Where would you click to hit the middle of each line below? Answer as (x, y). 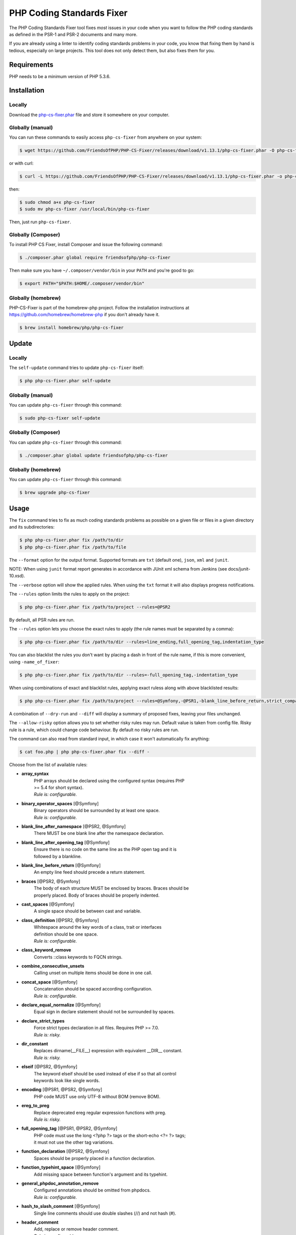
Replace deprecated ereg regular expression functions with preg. (100, 1112)
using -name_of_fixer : (34, 661)
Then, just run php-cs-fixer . (40, 222)
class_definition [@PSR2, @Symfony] (60, 920)
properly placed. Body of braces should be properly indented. (97, 895)
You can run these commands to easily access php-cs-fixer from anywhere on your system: (106, 137)
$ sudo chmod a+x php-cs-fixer (57, 202)
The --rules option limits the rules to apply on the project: (70, 594)
